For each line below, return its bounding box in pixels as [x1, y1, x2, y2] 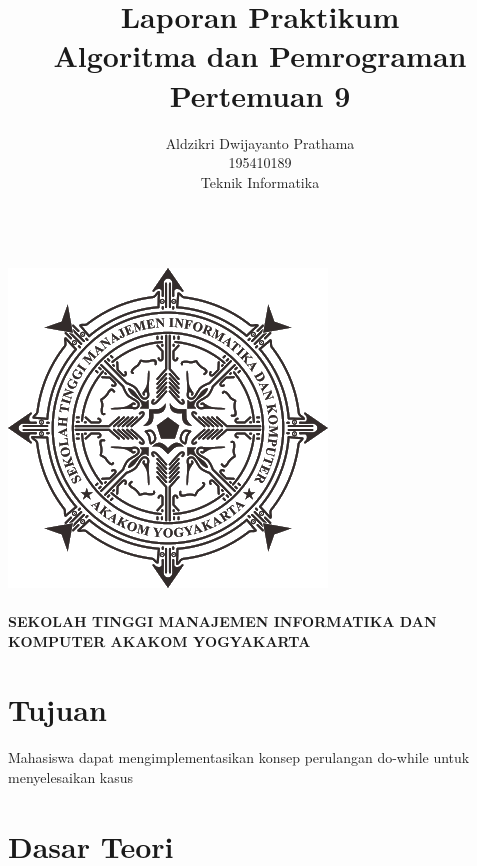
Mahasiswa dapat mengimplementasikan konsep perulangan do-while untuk [8, 747, 470, 768]
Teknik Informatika [200, 171, 320, 192]
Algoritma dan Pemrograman [53, 35, 467, 76]
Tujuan [8, 689, 107, 730]
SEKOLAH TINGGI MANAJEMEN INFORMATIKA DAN [8, 611, 437, 632]
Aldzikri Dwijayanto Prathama [165, 132, 355, 153]
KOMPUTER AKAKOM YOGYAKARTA [8, 630, 311, 651]
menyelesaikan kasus [8, 766, 134, 787]
